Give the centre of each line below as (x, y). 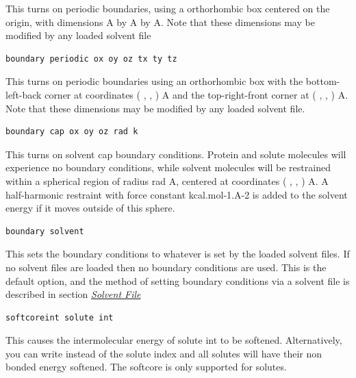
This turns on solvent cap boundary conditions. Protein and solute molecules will (176, 154)
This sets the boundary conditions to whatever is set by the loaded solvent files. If (178, 254)
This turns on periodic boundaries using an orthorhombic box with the (154, 81)
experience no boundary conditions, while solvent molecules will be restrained (168, 167)
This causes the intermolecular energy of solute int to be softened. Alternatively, (174, 340)
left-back (24, 94)
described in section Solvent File (73, 294)
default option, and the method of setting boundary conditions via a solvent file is (178, 280)
